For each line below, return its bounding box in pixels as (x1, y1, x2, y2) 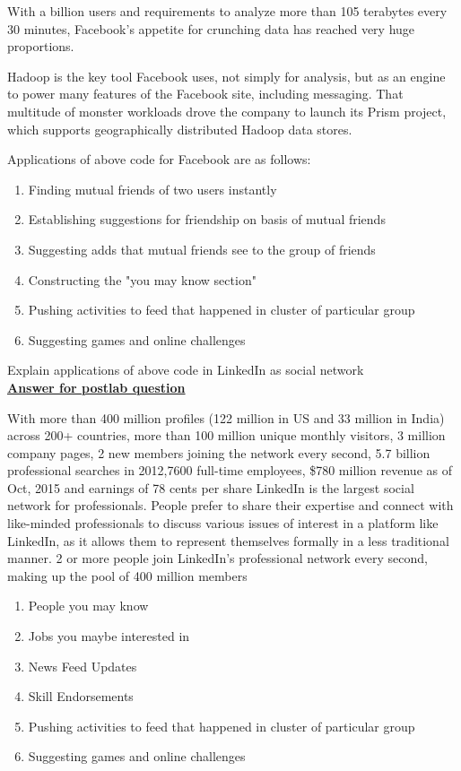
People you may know (28, 596, 149, 615)
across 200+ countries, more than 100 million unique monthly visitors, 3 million (7, 426, 446, 445)
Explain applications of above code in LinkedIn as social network (7, 360, 364, 379)
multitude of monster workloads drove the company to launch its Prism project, (7, 101, 447, 120)
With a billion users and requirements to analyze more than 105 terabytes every (7, 2, 448, 20)
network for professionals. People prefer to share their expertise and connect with (7, 496, 454, 515)
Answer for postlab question (7, 377, 186, 396)
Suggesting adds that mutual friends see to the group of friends (28, 239, 376, 258)
